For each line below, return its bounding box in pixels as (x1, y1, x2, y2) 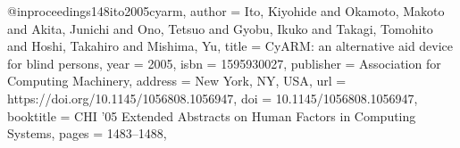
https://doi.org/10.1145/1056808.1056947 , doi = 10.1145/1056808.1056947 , (7, 88, 418, 107)
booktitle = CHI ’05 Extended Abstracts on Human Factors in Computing (7, 106, 416, 125)
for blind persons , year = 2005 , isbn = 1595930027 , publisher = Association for (7, 53, 441, 72)
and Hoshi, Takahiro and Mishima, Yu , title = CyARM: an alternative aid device (7, 37, 454, 55)
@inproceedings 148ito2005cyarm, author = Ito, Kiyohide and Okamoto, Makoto (7, 2, 445, 20)
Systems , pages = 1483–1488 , (7, 124, 167, 143)
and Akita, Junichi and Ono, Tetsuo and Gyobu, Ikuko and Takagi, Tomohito (7, 19, 433, 37)
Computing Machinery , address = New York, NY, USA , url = (7, 71, 347, 90)
